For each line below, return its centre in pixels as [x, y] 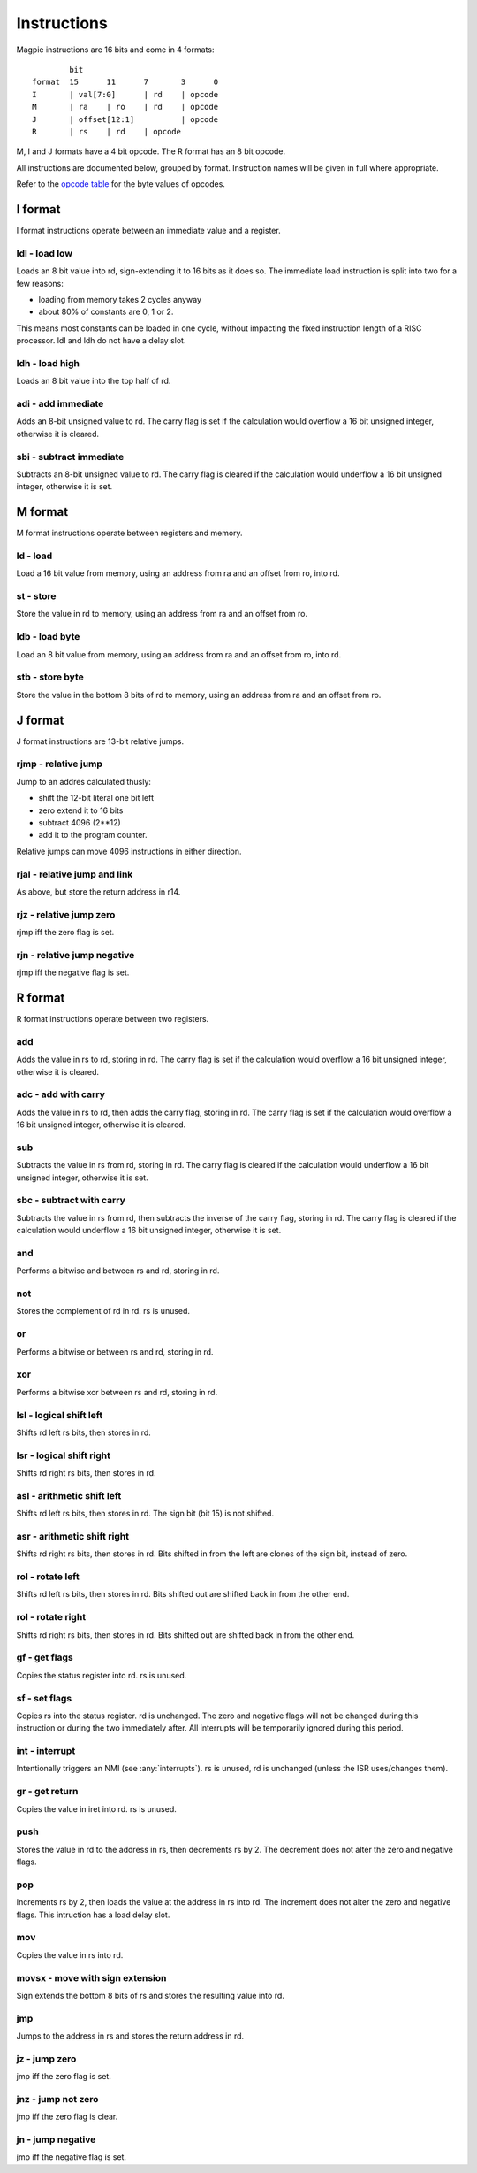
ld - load [34, 556]
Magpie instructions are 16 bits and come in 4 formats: [115, 50]
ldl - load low [45, 253]
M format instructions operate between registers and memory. [129, 533]
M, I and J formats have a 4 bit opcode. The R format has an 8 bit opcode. [151, 151]
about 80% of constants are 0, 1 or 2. [106, 312]
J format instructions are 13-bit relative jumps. [100, 741]
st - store [36, 596]
